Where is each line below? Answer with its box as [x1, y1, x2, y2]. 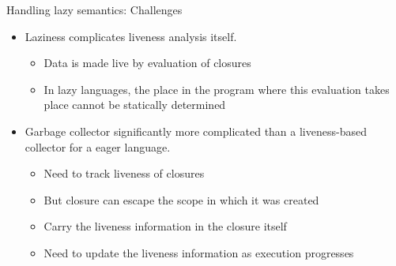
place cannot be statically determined [43, 96, 226, 113]
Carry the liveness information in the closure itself [43, 218, 287, 234]
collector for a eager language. [25, 138, 171, 155]
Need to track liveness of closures [43, 165, 205, 182]
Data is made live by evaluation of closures [43, 54, 251, 71]
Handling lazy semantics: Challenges [6, 2, 183, 17]
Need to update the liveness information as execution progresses [43, 244, 354, 260]
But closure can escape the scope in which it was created [43, 191, 319, 208]
